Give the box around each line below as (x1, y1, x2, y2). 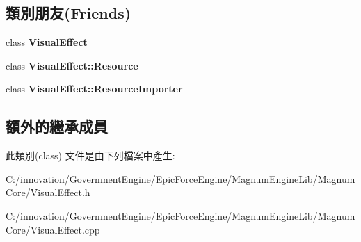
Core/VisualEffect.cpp (6, 222, 100, 236)
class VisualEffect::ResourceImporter (6, 81, 183, 96)
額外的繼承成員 (6, 115, 108, 137)
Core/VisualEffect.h (6, 185, 90, 200)
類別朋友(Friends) (6, 2, 131, 24)
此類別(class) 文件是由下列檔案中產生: (6, 148, 175, 163)
